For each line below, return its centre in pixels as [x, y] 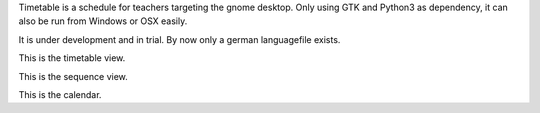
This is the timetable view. [72, 58]
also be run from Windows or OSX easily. [103, 21]
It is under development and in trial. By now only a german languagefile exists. [179, 39]
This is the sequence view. [73, 76]
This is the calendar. [60, 94]
